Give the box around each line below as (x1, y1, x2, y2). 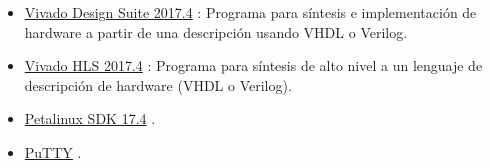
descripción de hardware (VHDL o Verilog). (24, 74, 292, 95)
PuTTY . (24, 141, 82, 162)
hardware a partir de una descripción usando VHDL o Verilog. (24, 21, 408, 42)
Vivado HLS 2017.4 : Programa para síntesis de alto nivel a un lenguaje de (24, 55, 483, 76)
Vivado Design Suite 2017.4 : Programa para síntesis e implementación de (24, 2, 477, 22)
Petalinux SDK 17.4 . (24, 108, 156, 129)
